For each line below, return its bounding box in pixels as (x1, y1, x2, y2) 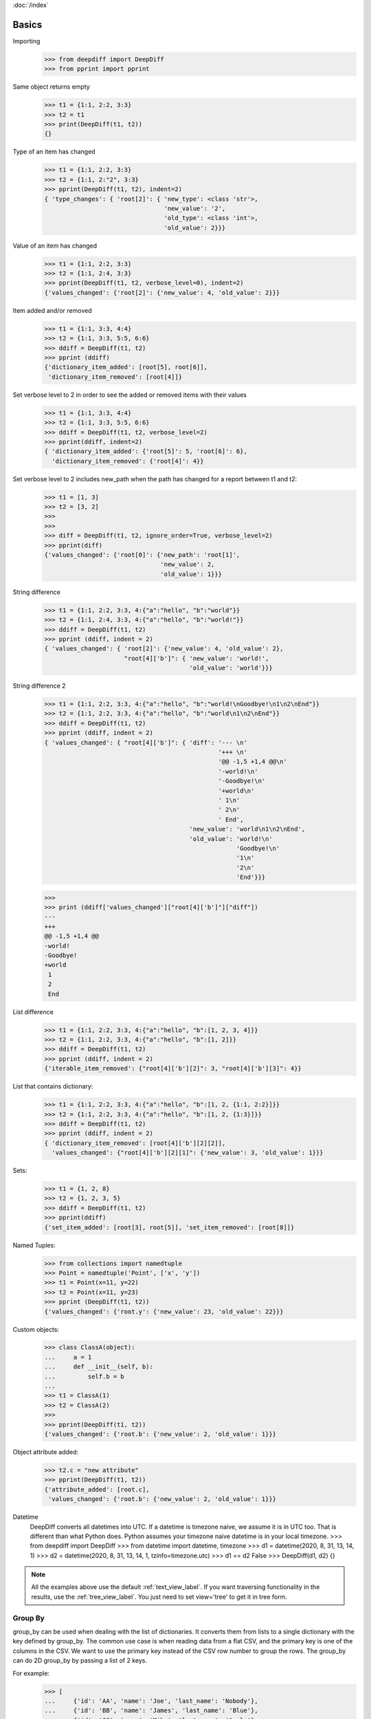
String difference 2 (12, 681, 66, 690)
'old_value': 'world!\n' (189, 835, 273, 842)
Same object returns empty (12, 83, 91, 91)
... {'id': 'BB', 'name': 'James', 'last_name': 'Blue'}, (44, 1707, 258, 1715)
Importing (12, 36, 41, 45)
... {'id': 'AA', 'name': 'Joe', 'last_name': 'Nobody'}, (44, 1697, 258, 1705)
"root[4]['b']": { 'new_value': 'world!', (124, 654, 269, 662)
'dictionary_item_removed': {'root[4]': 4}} (52, 457, 204, 465)
